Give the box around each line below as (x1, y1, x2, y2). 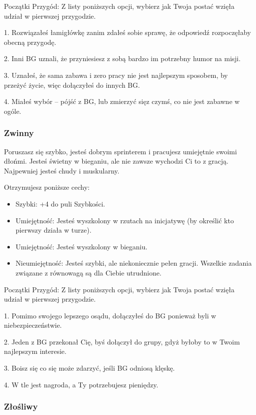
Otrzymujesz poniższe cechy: (4, 182, 90, 192)
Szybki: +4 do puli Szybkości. (15, 198, 105, 208)
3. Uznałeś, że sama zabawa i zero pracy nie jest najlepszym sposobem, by (4, 69, 228, 80)
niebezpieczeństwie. (4, 320, 62, 330)
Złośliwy (4, 400, 38, 413)
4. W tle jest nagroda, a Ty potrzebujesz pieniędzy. (4, 379, 159, 389)
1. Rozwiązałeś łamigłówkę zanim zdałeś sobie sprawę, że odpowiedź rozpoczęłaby (4, 27, 251, 37)
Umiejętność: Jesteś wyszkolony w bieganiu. (15, 241, 148, 251)
